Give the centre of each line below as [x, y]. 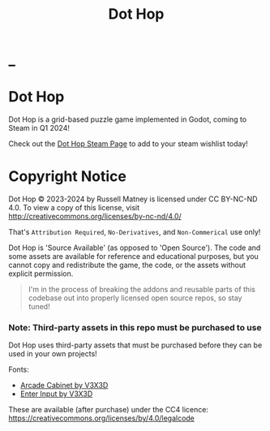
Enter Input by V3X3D [56, 394]
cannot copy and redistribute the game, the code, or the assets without [127, 265]
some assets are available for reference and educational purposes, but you [134, 256]
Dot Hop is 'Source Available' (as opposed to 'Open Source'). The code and [135, 248]
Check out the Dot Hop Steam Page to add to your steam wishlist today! [129, 144]
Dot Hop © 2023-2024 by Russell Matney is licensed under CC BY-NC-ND [133, 199]
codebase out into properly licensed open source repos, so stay [135, 298]
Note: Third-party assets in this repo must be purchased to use [135, 327]
